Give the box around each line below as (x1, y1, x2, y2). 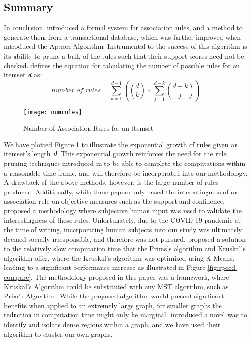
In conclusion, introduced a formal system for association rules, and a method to (4, 22, 243, 32)
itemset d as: (4, 70, 42, 80)
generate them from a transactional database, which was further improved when (4, 31, 241, 42)
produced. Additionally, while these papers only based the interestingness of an (4, 186, 238, 196)
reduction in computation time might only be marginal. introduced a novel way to (4, 310, 247, 320)
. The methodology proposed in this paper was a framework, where (30, 272, 229, 282)
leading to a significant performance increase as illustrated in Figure (4, 262, 206, 272)
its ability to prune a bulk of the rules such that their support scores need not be (4, 50, 244, 60)
